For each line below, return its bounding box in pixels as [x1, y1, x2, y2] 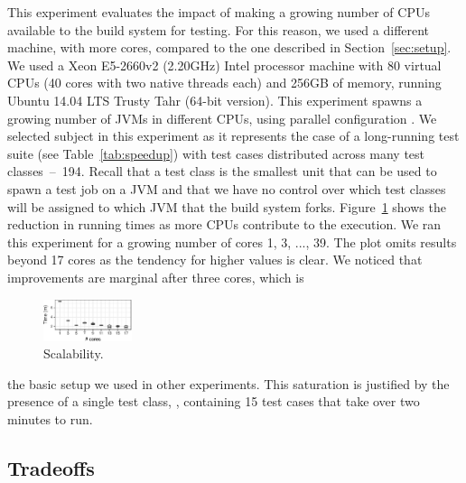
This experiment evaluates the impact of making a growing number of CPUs [7, 3, 430, 21]
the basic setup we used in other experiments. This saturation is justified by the [7, 374, 450, 393]
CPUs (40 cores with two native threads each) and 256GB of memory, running [7, 73, 442, 92]
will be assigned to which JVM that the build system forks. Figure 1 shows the [7, 197, 446, 216]
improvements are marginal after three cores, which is [7, 267, 304, 286]
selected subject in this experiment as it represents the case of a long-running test [7, 126, 460, 145]
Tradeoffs [7, 453, 95, 481]
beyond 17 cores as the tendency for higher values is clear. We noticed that [7, 250, 423, 269]
